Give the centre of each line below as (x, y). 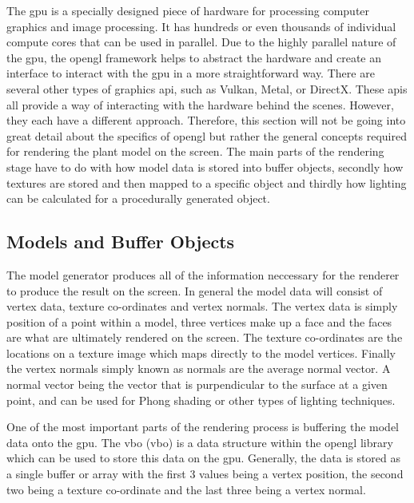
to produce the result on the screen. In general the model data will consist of (195, 290)
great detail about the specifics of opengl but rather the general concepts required (207, 135)
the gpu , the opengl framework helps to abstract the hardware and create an (194, 57)
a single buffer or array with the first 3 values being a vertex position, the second (205, 474)
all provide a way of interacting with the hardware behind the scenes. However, (200, 104)
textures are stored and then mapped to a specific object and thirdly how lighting (207, 182)
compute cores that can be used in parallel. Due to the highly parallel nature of (201, 42)
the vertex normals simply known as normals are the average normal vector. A (199, 368)
